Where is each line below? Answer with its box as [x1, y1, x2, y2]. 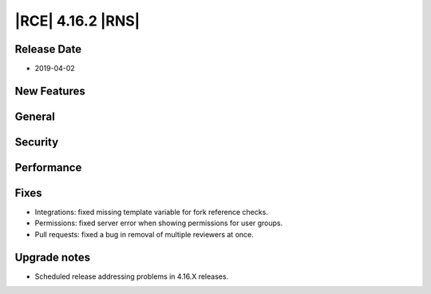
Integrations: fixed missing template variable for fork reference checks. [34, 208, 269, 217]
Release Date [14, 42, 82, 56]
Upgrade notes [14, 250, 91, 264]
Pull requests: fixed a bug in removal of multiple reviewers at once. [34, 229, 255, 239]
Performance [14, 161, 82, 174]
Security [14, 135, 59, 149]
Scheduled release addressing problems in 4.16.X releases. [34, 272, 229, 281]
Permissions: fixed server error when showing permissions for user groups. [34, 218, 283, 228]
